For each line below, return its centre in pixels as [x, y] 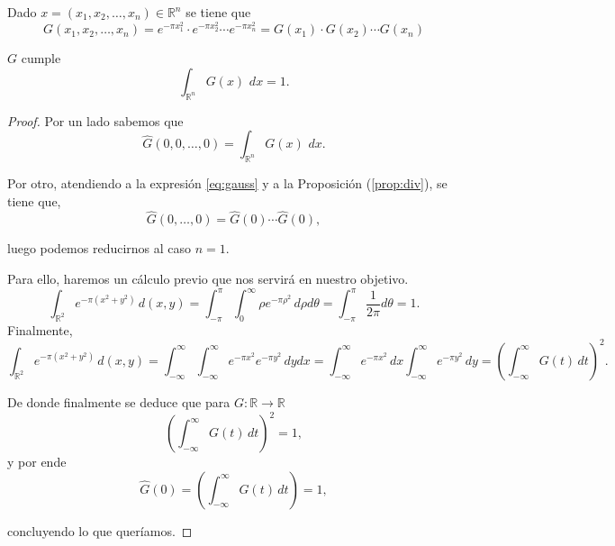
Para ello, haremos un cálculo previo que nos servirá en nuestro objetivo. [208, 278]
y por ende [37, 462]
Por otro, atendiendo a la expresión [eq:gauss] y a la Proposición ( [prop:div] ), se [227, 183]
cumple [41, 58]
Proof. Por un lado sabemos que [95, 120]
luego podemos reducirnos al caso [99, 248]
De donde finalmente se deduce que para [119, 401]
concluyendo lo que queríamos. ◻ [100, 530]
